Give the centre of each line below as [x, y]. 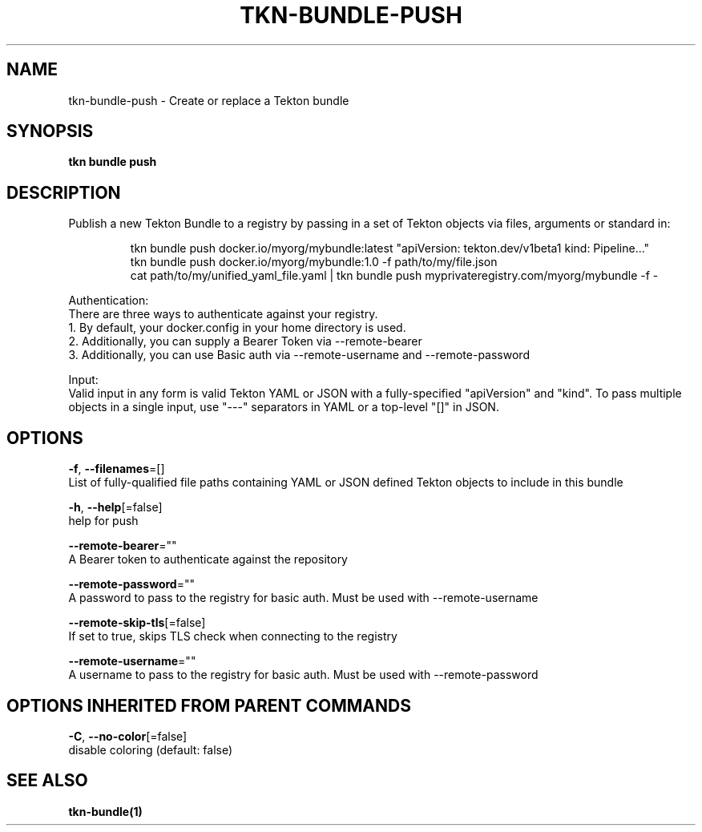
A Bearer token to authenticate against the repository [208, 559]
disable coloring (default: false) [151, 749]
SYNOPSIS [50, 131]
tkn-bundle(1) [105, 811]
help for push [103, 521]
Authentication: [109, 301]
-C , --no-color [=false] [128, 736]
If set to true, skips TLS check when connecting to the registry [233, 636]
